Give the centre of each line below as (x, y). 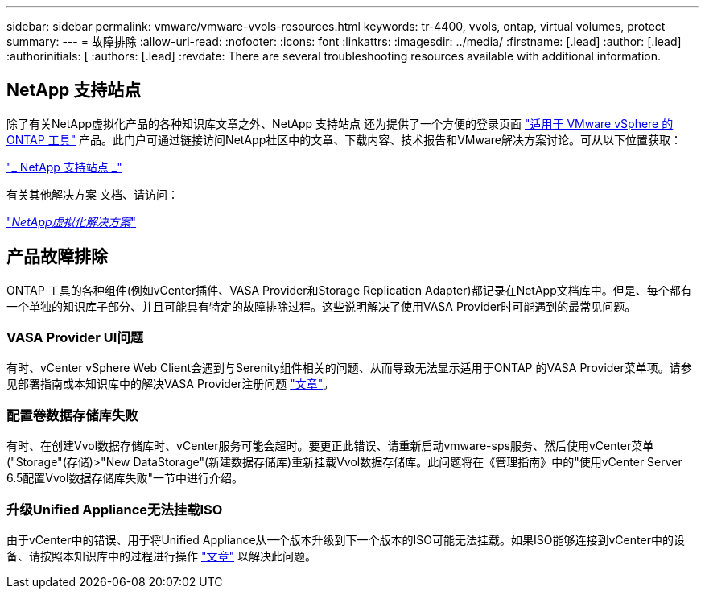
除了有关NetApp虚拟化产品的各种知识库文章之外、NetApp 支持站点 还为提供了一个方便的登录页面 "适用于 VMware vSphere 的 (340, 123)
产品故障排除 (57, 257)
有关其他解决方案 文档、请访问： (93, 194)
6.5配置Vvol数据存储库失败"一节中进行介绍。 (125, 478)
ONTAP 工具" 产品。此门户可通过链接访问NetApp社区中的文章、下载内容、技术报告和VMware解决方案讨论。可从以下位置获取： (344, 139)
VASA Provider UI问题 (75, 338)
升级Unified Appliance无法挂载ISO (115, 509)
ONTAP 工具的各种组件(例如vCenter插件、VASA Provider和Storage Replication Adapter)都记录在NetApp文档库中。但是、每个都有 (349, 290)
